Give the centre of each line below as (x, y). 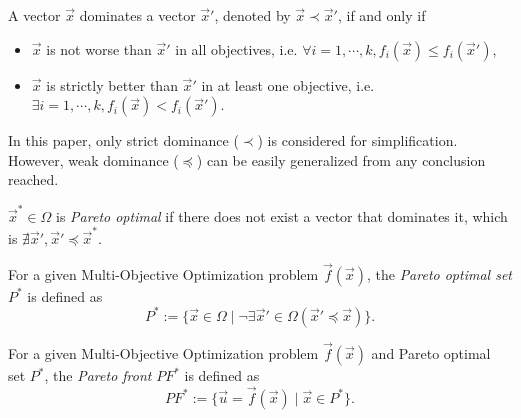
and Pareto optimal (431, 353)
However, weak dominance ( (93, 159)
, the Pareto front (98, 375)
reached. (33, 179)
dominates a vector (137, 15)
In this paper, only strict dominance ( (123, 140)
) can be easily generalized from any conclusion (341, 159)
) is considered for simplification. (357, 140)
